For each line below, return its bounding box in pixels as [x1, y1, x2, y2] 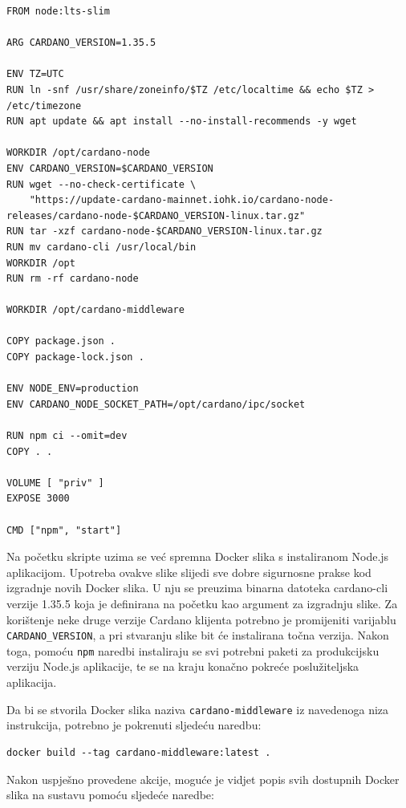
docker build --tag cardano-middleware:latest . [6, 746, 271, 758]
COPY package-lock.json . [6, 351, 144, 363]
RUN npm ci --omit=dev [6, 430, 128, 442]
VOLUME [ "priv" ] [6, 477, 104, 489]
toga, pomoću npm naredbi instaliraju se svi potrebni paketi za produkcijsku [6, 642, 380, 659]
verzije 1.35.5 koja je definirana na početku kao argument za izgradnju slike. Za [6, 595, 398, 611]
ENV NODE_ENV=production [6, 383, 139, 395]
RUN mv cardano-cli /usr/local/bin [6, 241, 197, 253]
